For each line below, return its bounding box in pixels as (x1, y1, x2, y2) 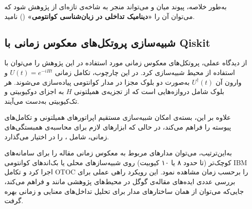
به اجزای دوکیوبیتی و (4, 86, 64, 96)
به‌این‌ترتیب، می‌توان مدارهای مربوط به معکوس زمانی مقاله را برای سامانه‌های (4, 148, 232, 158)
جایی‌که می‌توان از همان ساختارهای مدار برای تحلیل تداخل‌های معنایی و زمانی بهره (4, 186, 244, 196)
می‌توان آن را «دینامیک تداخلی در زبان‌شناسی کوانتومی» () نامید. (4, 11, 195, 21)
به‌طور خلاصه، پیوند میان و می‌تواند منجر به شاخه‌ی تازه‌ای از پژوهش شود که (4, 1, 227, 11)
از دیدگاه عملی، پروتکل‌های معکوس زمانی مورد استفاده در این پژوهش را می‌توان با (4, 57, 247, 68)
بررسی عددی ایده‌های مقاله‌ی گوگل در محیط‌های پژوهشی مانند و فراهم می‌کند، (4, 176, 235, 186)
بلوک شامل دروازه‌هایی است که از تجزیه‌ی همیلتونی (74, 86, 224, 96)
